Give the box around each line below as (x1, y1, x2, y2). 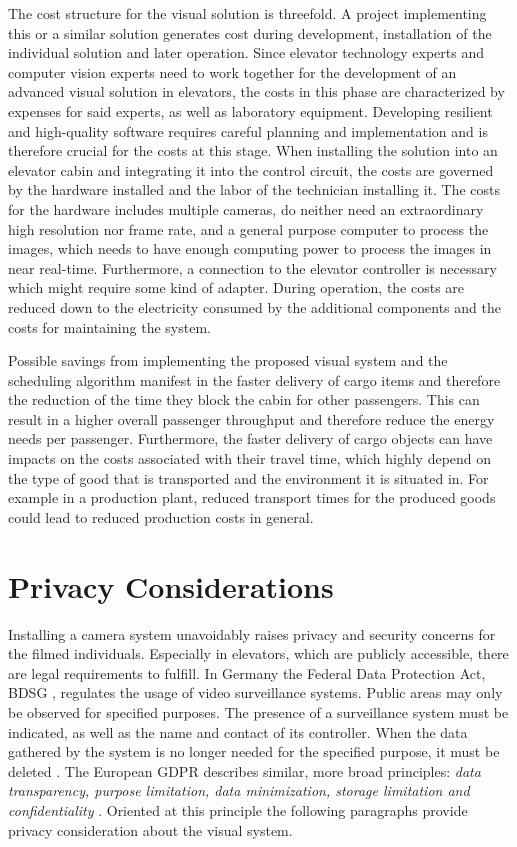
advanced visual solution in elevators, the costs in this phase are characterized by (8, 81, 505, 102)
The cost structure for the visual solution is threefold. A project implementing (8, 3, 487, 23)
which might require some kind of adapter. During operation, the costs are (8, 277, 465, 298)
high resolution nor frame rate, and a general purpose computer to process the (8, 218, 489, 239)
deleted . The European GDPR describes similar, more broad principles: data (8, 760, 481, 781)
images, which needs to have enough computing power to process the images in (8, 238, 492, 259)
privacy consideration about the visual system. (8, 819, 293, 840)
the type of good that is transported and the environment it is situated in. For (8, 467, 489, 488)
